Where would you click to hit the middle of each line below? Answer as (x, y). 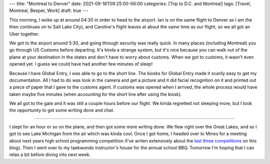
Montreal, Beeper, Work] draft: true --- (49, 10)
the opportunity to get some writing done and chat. (62, 110)
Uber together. (24, 34)
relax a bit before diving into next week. (50, 154)
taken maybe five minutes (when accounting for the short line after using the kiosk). (95, 94)
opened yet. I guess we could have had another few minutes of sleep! (81, 64)
